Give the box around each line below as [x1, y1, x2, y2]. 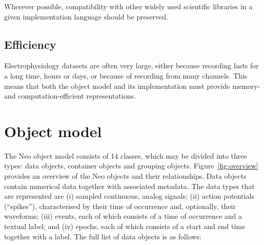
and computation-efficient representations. [4, 90, 136, 101]
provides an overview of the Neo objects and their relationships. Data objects [4, 171, 247, 181]
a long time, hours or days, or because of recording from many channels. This [4, 70, 248, 81]
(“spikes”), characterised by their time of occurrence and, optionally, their [4, 200, 236, 211]
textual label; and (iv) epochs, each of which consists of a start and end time [4, 221, 246, 232]
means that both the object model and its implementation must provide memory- [4, 80, 260, 91]
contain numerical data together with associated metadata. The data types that [4, 180, 255, 191]
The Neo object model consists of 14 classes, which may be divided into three [4, 150, 247, 161]
